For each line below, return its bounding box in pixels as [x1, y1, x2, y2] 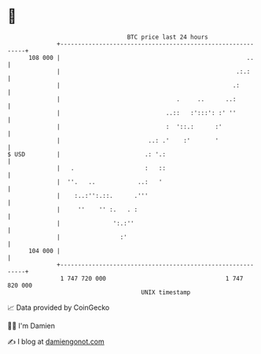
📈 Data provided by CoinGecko [7, 303, 110, 312]
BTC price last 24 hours [127, 33, 209, 41]
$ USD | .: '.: [7, 150, 167, 158]
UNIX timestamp [141, 288, 191, 296]
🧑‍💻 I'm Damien [7, 321, 56, 330]
